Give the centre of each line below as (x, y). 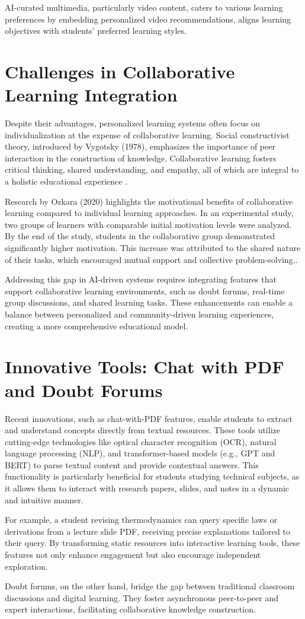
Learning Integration (91, 95)
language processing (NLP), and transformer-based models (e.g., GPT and (140, 453)
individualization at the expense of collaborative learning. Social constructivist (147, 134)
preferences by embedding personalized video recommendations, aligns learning (148, 19)
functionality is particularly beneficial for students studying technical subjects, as (152, 476)
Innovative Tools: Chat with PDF (145, 366)
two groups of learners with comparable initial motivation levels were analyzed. (148, 224)
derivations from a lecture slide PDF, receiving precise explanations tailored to (147, 531)
